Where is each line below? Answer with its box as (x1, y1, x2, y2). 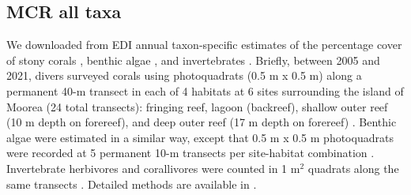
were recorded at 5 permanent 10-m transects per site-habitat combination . (6, 144, 375, 161)
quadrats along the (307, 159, 399, 176)
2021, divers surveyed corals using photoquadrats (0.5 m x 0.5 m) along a (6, 67, 362, 84)
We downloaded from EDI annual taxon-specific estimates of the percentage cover (6, 36, 402, 53)
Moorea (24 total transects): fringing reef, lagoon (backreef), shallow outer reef (6, 98, 388, 114)
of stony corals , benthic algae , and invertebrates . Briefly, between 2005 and (6, 51, 380, 68)
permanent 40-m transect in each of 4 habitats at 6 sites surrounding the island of (6, 82, 404, 99)
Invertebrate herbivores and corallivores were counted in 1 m (6, 159, 300, 176)
